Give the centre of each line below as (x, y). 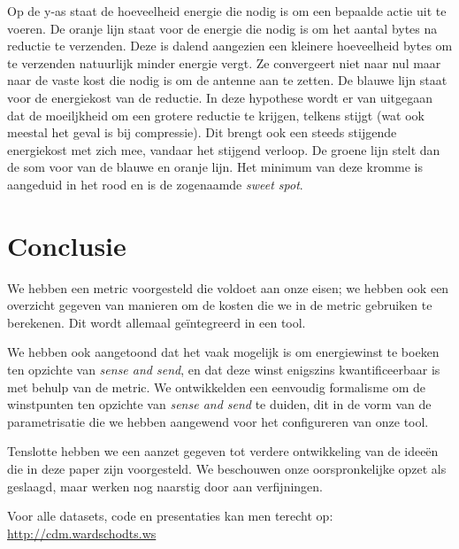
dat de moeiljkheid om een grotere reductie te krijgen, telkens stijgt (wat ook (216, 115)
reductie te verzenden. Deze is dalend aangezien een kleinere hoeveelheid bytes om (230, 46)
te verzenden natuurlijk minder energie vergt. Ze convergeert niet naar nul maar (224, 62)
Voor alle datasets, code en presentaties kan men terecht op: (170, 516)
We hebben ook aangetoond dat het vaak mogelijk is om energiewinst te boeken (223, 352)
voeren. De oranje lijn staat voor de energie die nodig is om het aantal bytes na (222, 28)
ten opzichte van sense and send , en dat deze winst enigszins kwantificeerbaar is (224, 370)
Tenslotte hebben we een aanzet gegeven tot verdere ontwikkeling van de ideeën (223, 451)
